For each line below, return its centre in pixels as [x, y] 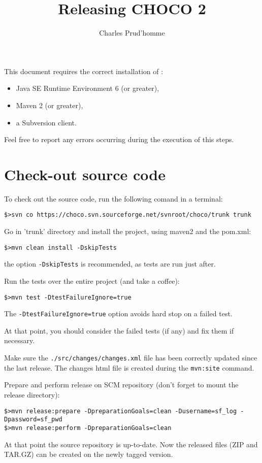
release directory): [32, 394]
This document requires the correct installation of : [84, 71]
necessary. [20, 340]
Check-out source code [85, 174]
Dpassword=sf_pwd [33, 420]
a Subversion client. [46, 122]
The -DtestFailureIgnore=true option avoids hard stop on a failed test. [118, 313]
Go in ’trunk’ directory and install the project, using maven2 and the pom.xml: [128, 231]
